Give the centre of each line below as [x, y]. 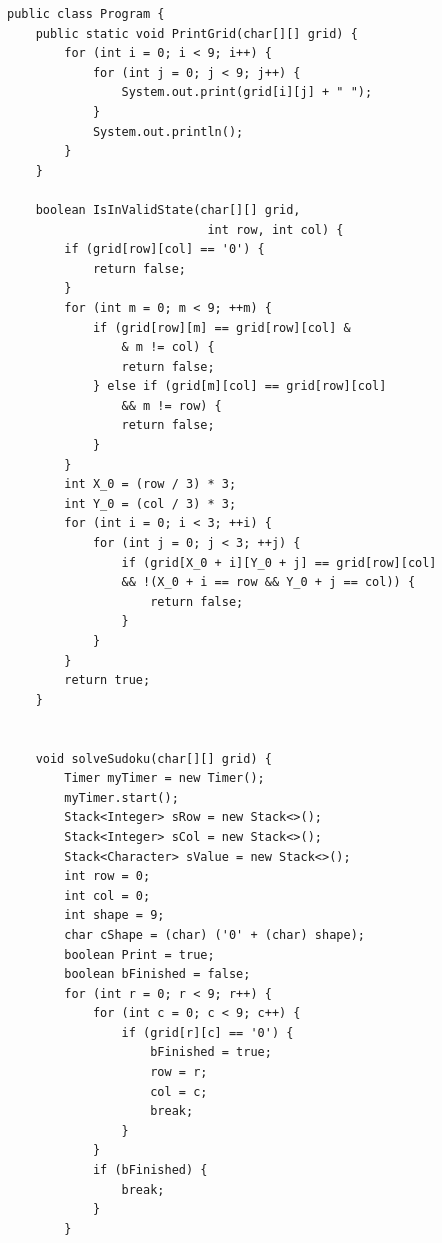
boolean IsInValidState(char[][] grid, [168, 209]
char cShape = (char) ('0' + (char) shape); [214, 934]
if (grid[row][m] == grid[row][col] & [221, 327]
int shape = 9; [114, 915]
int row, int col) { [275, 229]
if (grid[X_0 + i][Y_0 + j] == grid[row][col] [279, 562]
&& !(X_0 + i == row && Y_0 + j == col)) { [268, 582]
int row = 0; [107, 876]
